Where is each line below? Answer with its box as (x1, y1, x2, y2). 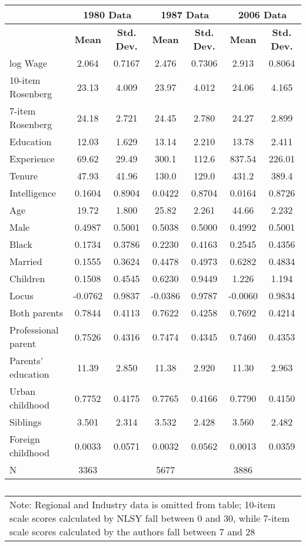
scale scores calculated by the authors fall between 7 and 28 (9, 525, 255, 538)
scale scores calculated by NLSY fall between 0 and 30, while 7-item (9, 511, 290, 525)
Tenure (9, 169, 38, 182)
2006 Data (238, 8, 287, 21)
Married (9, 254, 42, 268)
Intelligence (9, 186, 56, 200)
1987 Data (161, 8, 209, 21)
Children (9, 272, 45, 285)
